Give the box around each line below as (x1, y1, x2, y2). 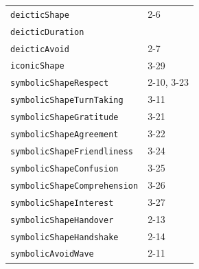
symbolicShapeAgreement (10, 130, 119, 140)
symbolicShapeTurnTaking (10, 95, 124, 106)
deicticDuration (10, 27, 84, 37)
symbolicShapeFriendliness (10, 147, 133, 156)
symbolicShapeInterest (10, 198, 114, 208)
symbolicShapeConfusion (10, 163, 119, 174)
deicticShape (10, 10, 69, 20)
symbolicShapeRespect (10, 78, 109, 89)
